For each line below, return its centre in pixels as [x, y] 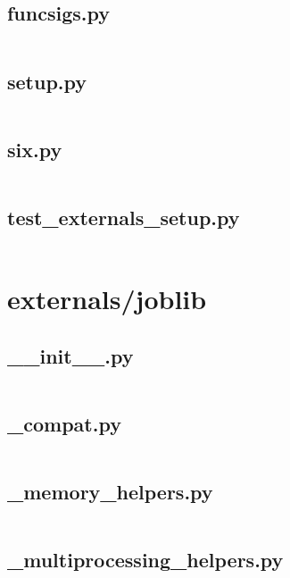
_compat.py [64, 423]
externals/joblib [107, 298]
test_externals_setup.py [124, 217]
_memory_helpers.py [110, 491]
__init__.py [70, 355]
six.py [35, 149]
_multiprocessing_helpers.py [145, 560]
